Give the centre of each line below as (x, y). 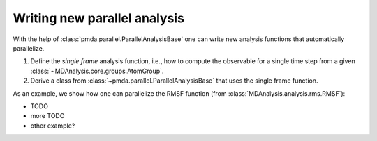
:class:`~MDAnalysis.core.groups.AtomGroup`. (97, 71)
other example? (53, 126)
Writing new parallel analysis (99, 18)
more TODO (47, 116)
